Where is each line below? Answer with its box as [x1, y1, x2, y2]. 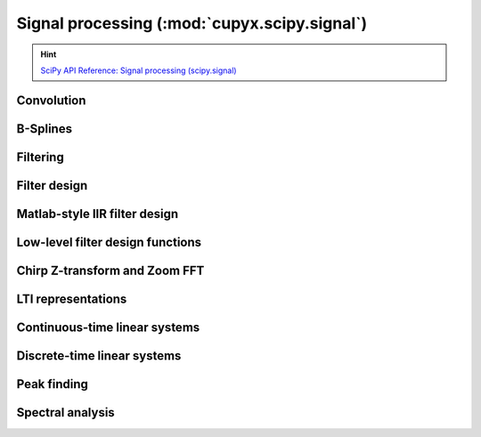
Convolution [16, 93, 86, 108]
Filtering [16, 150, 64, 165]
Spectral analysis [16, 405, 115, 420]
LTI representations [16, 291, 127, 306]
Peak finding [16, 376, 89, 392]
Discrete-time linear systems [16, 348, 182, 363]
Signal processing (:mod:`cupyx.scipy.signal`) [16, 13, 368, 33]
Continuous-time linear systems [16, 320, 200, 335]
